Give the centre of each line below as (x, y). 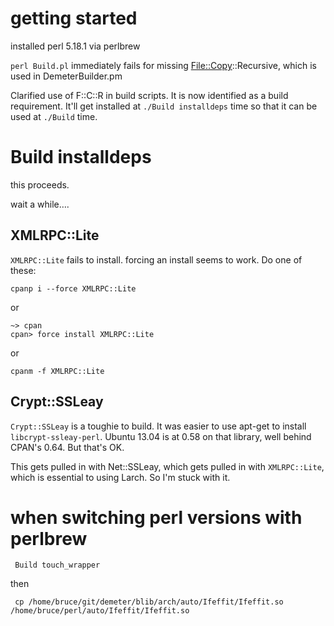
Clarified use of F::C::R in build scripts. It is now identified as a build (149, 95)
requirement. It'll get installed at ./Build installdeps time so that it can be (164, 106)
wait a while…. (40, 204)
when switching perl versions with (156, 517)
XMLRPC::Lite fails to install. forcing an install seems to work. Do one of (156, 259)
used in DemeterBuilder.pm (66, 76)
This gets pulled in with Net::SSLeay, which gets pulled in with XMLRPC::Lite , (167, 466)
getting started (74, 18)
